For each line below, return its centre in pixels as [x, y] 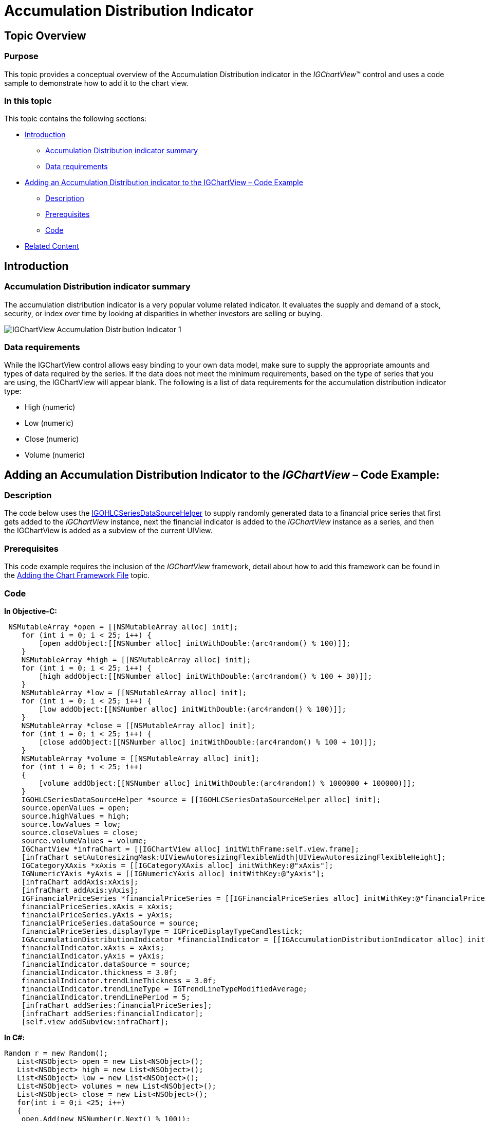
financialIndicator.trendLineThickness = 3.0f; [119, 980]
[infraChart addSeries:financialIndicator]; [112, 1013]
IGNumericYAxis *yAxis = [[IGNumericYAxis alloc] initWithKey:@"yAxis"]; [173, 873]
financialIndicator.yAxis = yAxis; [93, 956]
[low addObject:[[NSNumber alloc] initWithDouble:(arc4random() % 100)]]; [192, 709]
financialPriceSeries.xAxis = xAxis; [97, 906]
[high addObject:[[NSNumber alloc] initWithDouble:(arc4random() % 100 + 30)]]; [206, 676]
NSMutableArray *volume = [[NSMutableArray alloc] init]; [141, 758]
